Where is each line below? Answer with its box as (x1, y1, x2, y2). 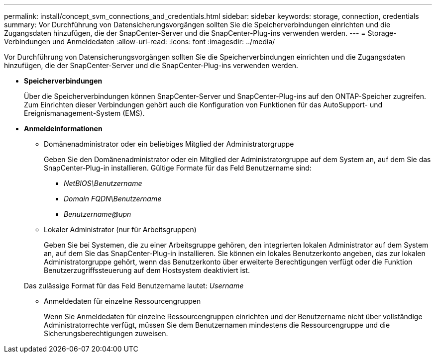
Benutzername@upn (64, 210, 131, 218)
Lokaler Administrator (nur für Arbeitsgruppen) (44, 225, 197, 234)
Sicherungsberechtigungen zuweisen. (44, 329, 168, 338)
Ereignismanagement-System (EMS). (24, 109, 145, 117)
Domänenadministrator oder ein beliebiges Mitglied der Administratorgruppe (44, 140, 294, 148)
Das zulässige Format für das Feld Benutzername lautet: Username (24, 281, 244, 290)
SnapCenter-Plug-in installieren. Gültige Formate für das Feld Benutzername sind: (44, 164, 312, 172)
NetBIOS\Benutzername (64, 179, 142, 187)
